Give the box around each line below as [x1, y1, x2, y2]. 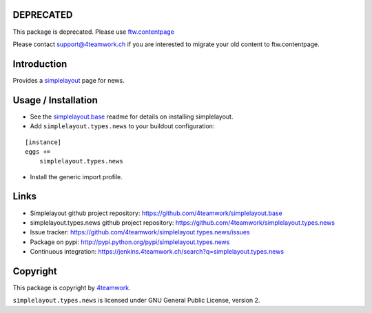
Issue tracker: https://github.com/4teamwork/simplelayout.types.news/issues [30, 228, 251, 236]
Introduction [12, 58, 68, 70]
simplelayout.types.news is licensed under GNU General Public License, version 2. [12, 296, 260, 305]
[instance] [25, 138, 62, 146]
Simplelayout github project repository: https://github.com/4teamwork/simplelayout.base [30, 209, 282, 217]
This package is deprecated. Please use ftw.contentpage [12, 28, 175, 36]
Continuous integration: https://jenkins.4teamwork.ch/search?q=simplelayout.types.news [30, 248, 285, 256]
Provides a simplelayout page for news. [12, 76, 125, 84]
